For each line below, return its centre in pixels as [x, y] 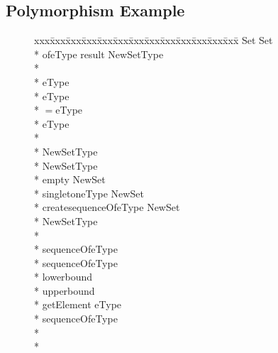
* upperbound [65, 290]
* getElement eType [78, 304]
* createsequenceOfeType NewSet [107, 207]
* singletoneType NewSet [89, 193]
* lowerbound [63, 277]
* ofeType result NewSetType [99, 54]
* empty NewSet [70, 179]
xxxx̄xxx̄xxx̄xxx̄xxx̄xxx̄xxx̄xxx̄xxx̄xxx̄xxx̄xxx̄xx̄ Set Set [154, 40]
